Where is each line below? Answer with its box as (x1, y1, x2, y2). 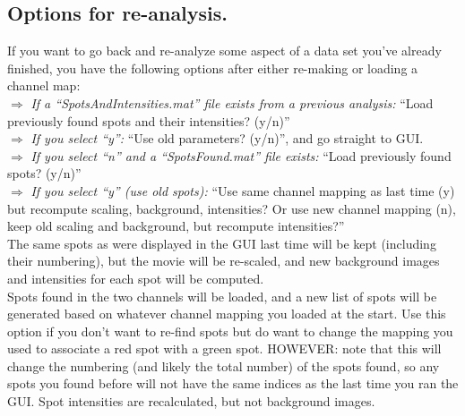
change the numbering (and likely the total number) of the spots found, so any (7, 356, 440, 375)
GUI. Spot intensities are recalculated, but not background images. (7, 392, 375, 411)
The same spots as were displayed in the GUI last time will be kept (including (7, 233, 436, 252)
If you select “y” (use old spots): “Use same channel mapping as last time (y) (30, 181, 455, 200)
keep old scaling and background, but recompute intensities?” (7, 216, 345, 235)
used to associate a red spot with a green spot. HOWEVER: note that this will (7, 339, 442, 358)
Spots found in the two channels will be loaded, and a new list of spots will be (7, 286, 437, 305)
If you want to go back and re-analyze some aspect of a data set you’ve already (7, 41, 442, 60)
